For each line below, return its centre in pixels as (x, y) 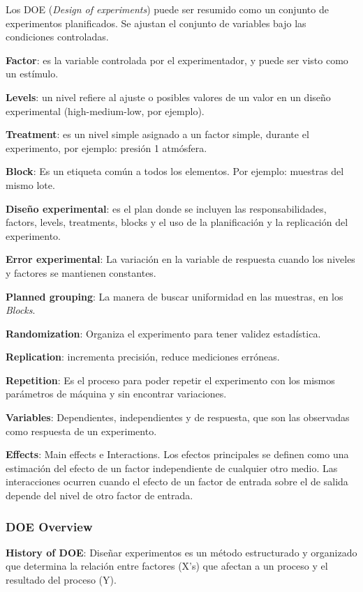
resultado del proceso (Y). (61, 580)
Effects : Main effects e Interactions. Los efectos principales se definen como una (177, 454)
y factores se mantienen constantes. (81, 272)
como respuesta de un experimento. (81, 431)
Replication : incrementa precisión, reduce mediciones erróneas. (143, 357)
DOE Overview (49, 526)
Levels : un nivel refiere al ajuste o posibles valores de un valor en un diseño (168, 97)
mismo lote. (30, 184)
